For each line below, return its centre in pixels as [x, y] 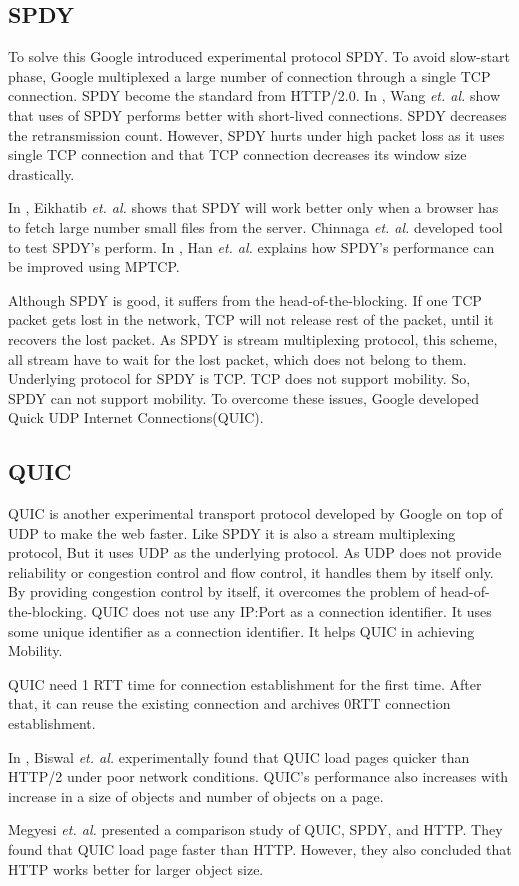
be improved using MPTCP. [94, 266]
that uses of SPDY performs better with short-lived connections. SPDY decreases [257, 114]
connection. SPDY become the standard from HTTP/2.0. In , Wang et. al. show [254, 95]
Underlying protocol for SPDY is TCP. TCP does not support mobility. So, [239, 378]
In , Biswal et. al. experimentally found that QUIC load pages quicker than [239, 756]
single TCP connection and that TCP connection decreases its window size [237, 154]
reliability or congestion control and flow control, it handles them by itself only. [251, 571]
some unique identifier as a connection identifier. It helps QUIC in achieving [241, 630]
